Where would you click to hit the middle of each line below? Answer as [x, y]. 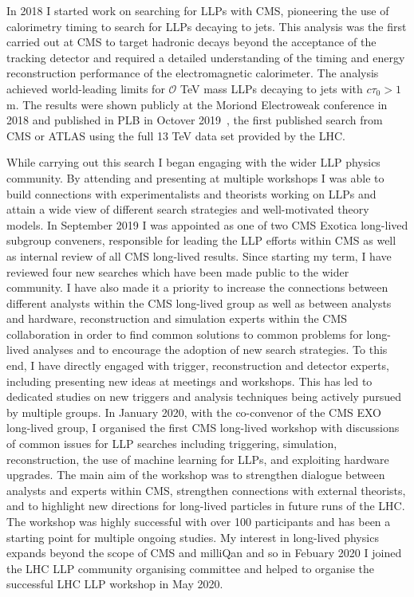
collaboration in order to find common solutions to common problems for [185, 334]
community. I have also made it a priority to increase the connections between [197, 287]
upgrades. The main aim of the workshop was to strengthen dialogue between [196, 475]
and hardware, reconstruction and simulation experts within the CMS [177, 318]
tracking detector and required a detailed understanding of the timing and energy [206, 57]
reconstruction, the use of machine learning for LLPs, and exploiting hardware [198, 459]
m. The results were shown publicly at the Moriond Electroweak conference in [197, 104]
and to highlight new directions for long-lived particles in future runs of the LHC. [206, 506]
